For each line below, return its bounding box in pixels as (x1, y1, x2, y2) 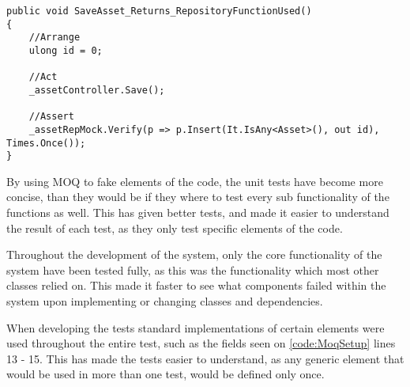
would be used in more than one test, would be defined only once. (6, 366, 325, 382)
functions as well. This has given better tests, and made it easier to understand (6, 204, 389, 221)
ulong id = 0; (28, 44, 103, 56)
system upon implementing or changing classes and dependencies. (6, 293, 323, 309)
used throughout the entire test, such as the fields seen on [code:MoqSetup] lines (6, 335, 396, 351)
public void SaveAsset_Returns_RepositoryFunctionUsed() (6, 6, 312, 17)
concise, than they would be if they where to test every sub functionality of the (6, 188, 389, 205)
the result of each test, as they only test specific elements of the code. (6, 219, 343, 236)
